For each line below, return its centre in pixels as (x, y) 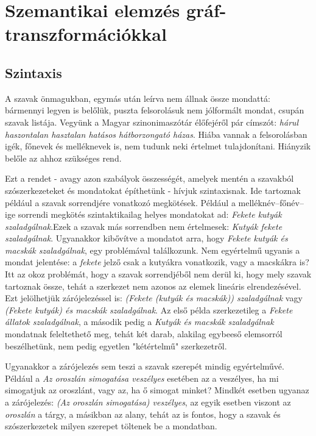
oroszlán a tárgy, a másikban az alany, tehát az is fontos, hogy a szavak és (143, 414)
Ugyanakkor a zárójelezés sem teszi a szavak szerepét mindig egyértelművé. (145, 366)
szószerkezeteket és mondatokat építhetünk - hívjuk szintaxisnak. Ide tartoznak (153, 190)
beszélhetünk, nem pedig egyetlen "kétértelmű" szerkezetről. (116, 345)
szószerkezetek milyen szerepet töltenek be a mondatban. (111, 426)
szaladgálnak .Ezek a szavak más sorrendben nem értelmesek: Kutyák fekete (144, 226)
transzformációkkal (86, 34)
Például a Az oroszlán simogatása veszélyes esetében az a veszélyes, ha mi (142, 378)
